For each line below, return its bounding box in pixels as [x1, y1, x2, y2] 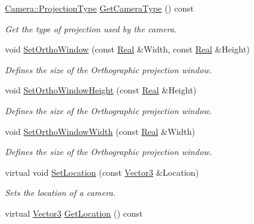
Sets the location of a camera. [5, 186, 116, 199]
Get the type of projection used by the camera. [5, 22, 177, 35]
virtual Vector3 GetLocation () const [5, 206, 143, 219]
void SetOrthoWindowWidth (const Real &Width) [5, 125, 195, 137]
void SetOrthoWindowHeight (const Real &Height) [5, 84, 197, 96]
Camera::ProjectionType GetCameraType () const [5, 2, 194, 14]
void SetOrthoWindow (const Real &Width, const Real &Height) [5, 43, 250, 56]
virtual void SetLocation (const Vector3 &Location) [5, 165, 199, 178]
